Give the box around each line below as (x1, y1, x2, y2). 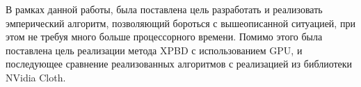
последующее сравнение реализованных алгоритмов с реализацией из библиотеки (6, 56, 353, 71)
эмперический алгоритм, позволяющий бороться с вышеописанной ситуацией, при (6, 15, 355, 30)
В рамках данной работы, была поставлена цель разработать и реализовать (6, 2, 323, 16)
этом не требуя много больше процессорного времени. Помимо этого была (6, 29, 323, 44)
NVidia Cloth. (6, 70, 66, 84)
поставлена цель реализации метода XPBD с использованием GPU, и (6, 42, 303, 57)
